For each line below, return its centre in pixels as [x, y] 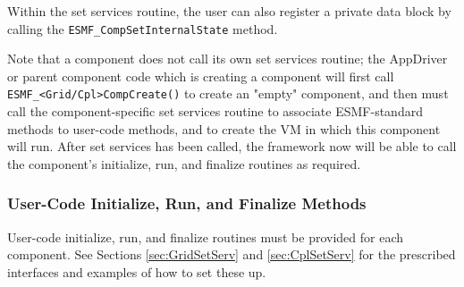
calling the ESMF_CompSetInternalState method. [143, 28]
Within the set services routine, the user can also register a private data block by [229, 11]
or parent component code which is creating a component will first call [201, 76]
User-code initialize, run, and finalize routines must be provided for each [206, 236]
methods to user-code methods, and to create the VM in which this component [224, 128]
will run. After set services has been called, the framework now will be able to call [232, 146]
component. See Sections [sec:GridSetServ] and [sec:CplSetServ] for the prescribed [232, 254]
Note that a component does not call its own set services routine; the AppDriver [228, 59]
